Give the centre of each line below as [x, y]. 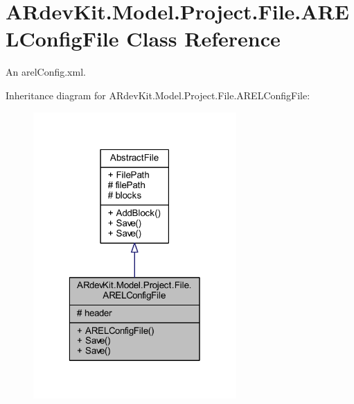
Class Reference [203, 39]
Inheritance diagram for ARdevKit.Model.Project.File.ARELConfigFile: [158, 95]
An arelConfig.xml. [46, 72]
